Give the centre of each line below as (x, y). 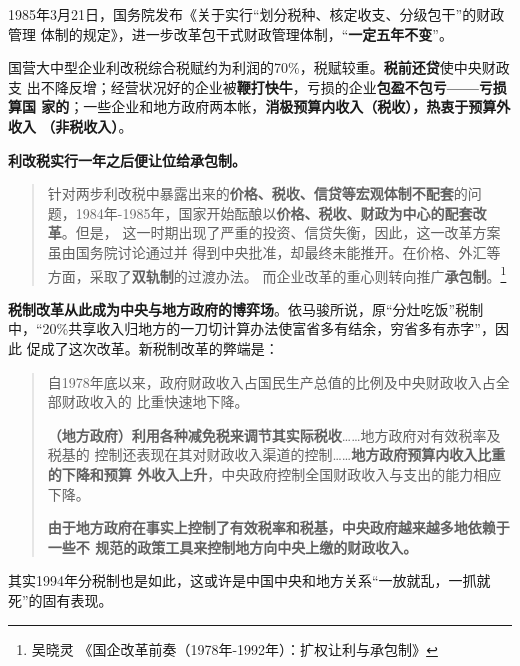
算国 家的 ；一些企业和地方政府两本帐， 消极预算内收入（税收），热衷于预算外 (259, 106)
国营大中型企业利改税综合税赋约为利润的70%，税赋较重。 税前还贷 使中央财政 (259, 67)
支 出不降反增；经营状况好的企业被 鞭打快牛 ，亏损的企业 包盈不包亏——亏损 (257, 86)
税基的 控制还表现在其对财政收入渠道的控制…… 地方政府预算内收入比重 (276, 454)
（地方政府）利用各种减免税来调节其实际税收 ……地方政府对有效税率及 (274, 434)
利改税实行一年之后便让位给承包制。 (127, 159)
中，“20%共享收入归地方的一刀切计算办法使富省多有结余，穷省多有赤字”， (251, 328)
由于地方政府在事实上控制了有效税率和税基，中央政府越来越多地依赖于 (278, 527)
